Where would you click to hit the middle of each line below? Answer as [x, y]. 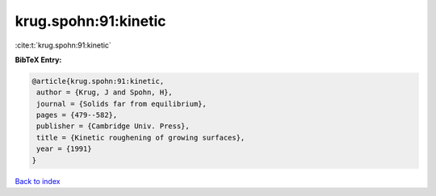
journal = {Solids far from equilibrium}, [122, 104]
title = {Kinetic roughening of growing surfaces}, [141, 138]
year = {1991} [64, 149]
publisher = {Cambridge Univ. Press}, [113, 126]
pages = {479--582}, [77, 115]
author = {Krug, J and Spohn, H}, [105, 92]
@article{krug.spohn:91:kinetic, [98, 81]
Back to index [38, 181]
